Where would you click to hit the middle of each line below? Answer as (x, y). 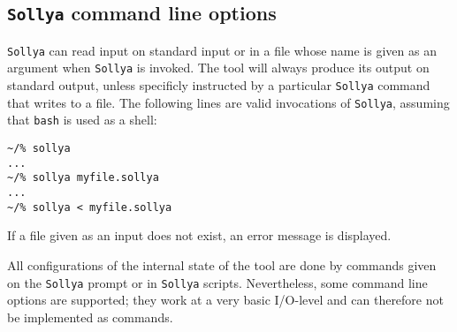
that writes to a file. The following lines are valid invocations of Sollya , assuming (228, 102)
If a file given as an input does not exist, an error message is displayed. (199, 235)
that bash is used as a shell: (82, 120)
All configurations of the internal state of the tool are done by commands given (222, 264)
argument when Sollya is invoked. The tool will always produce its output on (218, 68)
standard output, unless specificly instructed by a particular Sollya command (219, 85)
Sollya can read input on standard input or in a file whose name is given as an (222, 50)
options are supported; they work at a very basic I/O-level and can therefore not (225, 300)
